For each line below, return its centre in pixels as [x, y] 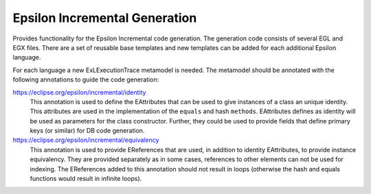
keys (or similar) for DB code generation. [87, 131]
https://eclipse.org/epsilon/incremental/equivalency [86, 140]
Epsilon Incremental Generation [105, 18]
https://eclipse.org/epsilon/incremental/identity [79, 92]
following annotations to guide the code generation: [86, 80]
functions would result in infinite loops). [86, 179]
